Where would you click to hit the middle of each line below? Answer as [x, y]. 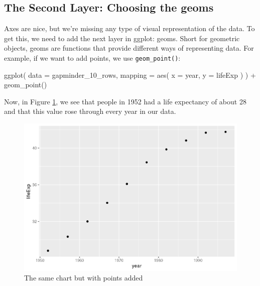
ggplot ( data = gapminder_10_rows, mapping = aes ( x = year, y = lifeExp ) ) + [130, 75]
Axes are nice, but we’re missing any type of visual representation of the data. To [129, 28]
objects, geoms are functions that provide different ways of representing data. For [129, 48]
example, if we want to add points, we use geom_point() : [92, 57]
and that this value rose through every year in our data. [90, 111]
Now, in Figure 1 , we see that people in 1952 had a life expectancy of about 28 [125, 101]
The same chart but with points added [84, 278]
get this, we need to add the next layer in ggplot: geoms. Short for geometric [122, 38]
